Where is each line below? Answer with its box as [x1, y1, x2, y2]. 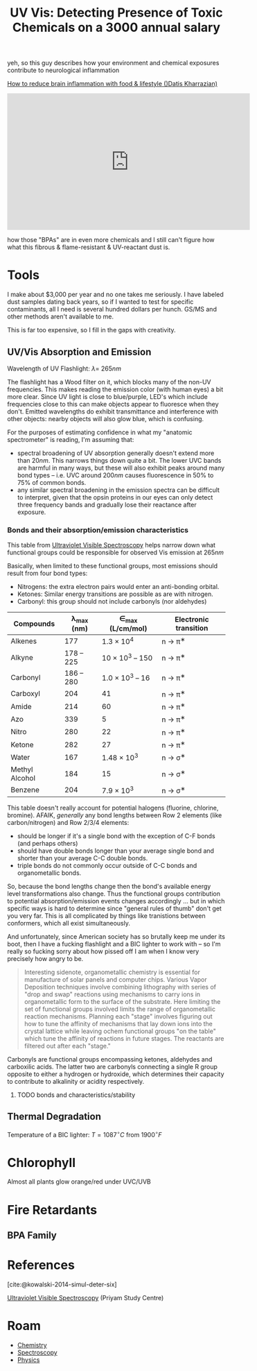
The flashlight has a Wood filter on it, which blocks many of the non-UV [7, 377, 211, 386]
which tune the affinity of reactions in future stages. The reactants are [24, 1034, 224, 1043]
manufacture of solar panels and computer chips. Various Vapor [24, 976, 207, 984]
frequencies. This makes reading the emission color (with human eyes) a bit [7, 385, 224, 393]
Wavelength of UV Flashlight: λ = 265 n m [7, 364, 121, 373]
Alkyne [10, 652, 33, 662]
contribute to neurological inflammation [7, 66, 120, 74]
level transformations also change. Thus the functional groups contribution [7, 889, 220, 898]
